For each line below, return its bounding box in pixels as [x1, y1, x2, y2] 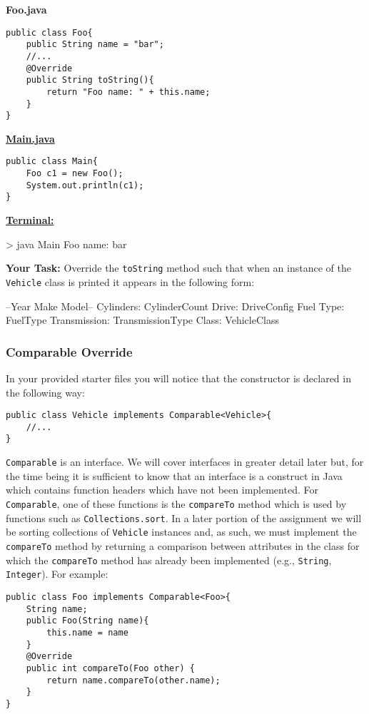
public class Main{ [6, 156, 98, 167]
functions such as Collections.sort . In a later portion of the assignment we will [6, 510, 362, 525]
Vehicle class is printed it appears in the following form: [6, 274, 255, 289]
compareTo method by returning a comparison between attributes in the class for [6, 538, 360, 553]
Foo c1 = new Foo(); [26, 168, 123, 179]
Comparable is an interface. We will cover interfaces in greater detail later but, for [6, 454, 364, 469]
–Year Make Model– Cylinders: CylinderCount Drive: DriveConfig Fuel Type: [6, 298, 345, 313]
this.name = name [46, 627, 128, 638]
